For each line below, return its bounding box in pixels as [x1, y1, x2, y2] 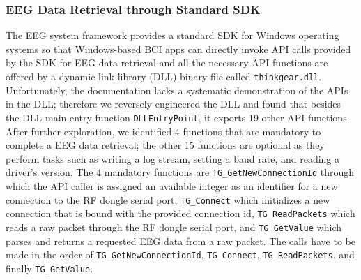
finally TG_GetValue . [6, 260, 93, 275]
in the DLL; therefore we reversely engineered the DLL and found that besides [6, 96, 341, 111]
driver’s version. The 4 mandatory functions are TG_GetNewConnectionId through [6, 165, 355, 179]
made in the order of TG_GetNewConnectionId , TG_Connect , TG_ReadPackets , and [6, 247, 355, 262]
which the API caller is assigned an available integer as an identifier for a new [6, 178, 338, 193]
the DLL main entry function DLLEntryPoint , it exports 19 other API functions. [6, 110, 350, 124]
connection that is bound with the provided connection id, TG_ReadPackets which [6, 206, 355, 221]
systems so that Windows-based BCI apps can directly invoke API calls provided [6, 41, 351, 56]
